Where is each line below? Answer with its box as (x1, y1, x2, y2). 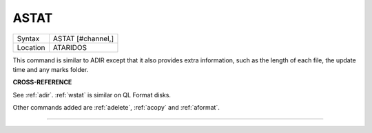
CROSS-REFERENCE (12, 78, 72, 86)
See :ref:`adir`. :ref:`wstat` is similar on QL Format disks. (12, 90, 172, 99)
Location (17, 43, 45, 52)
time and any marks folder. (12, 65, 89, 73)
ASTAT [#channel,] (52, 34, 114, 43)
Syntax (17, 34, 40, 43)
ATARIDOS (52, 43, 87, 52)
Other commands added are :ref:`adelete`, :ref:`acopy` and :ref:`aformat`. (12, 104, 220, 112)
